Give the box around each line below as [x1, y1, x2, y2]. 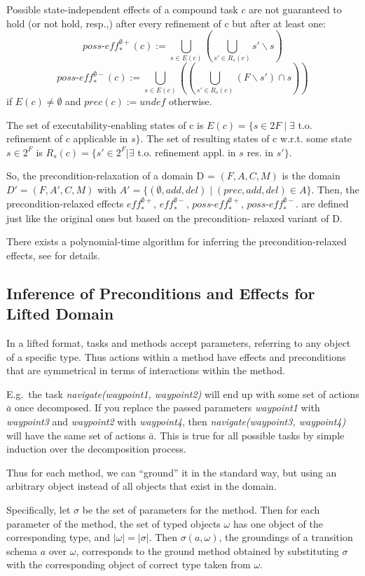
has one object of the [233, 516, 323, 530]
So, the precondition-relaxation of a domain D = [6, 168, 215, 183]
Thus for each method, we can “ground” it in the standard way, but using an [6, 465, 337, 479]
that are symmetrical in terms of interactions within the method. [6, 363, 285, 378]
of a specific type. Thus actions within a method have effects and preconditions [6, 349, 346, 364]
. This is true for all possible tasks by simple [153, 427, 345, 442]
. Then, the [311, 181, 359, 196]
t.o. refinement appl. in [137, 144, 236, 159]
